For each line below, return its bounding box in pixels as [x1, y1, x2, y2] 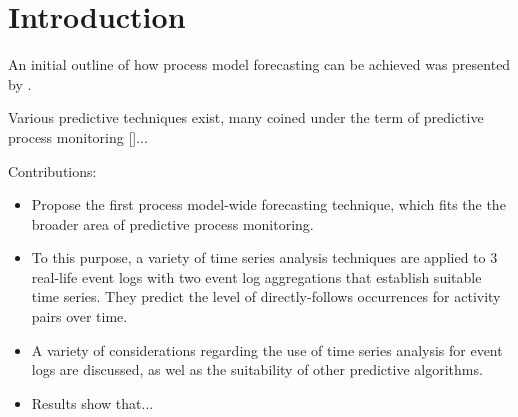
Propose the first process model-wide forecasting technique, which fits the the [31, 194, 506, 215]
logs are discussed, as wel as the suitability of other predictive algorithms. [31, 359, 483, 380]
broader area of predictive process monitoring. [31, 213, 314, 234]
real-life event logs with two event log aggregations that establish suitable [31, 266, 482, 287]
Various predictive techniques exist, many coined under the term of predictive [8, 107, 484, 128]
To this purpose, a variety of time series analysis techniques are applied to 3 [31, 247, 498, 268]
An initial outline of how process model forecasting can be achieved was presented [8, 54, 511, 75]
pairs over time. [31, 306, 128, 327]
